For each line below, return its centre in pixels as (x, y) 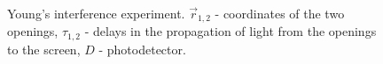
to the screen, (44, 49)
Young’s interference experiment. (96, 13)
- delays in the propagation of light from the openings (231, 31)
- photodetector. (142, 49)
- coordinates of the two (280, 13)
